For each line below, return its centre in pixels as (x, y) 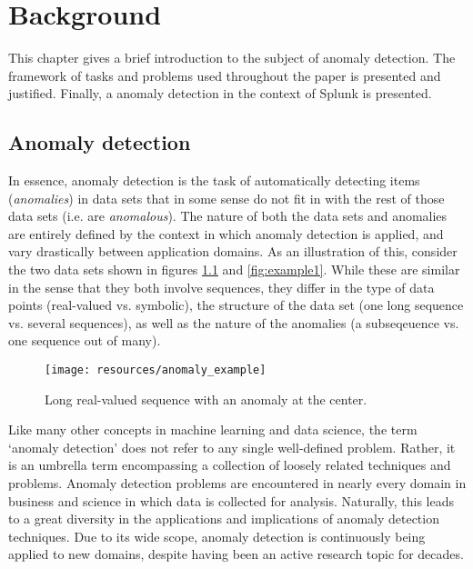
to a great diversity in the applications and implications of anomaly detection (224, 519)
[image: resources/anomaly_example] (156, 370)
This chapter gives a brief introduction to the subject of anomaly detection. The (232, 58)
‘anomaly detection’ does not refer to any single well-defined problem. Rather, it (232, 447)
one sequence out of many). (85, 340)
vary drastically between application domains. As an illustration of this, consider (233, 251)
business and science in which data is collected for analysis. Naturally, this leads (231, 500)
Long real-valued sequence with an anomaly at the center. (206, 399)
